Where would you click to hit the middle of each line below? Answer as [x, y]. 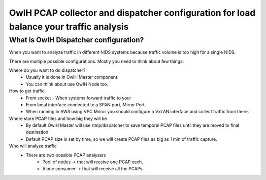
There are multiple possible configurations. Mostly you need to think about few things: [97, 61]
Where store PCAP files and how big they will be [58, 119]
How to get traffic [27, 91]
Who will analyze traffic [33, 146]
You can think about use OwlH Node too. [67, 84]
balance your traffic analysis [69, 27]
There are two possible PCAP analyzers [66, 155]
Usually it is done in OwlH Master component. [72, 77]
